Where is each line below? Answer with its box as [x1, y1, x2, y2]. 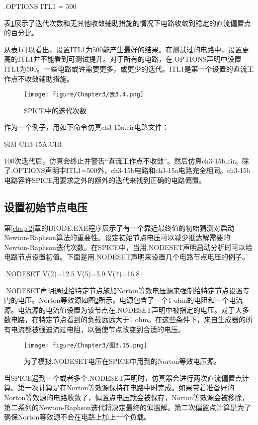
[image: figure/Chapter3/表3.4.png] [24, 91, 144, 98]
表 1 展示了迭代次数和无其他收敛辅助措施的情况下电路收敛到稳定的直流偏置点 [4, 17, 251, 28]
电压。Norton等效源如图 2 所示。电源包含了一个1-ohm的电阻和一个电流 [17, 295, 243, 305]
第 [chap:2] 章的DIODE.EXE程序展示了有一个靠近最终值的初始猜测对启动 [4, 222, 235, 233]
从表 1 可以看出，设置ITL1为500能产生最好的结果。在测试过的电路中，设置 [4, 44, 242, 54]
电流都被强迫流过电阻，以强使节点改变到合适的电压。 [10, 324, 185, 334]
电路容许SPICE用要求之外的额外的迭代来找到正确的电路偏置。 [4, 174, 206, 185]
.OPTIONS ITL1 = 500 [4, 1, 77, 11]
